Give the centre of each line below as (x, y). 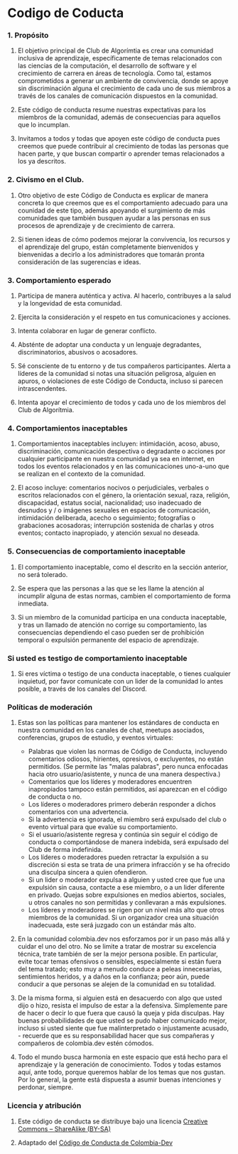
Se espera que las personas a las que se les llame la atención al (111, 588)
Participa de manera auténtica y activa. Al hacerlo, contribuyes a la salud (124, 296)
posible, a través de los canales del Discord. (82, 689)
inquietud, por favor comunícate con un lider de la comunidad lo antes (120, 681)
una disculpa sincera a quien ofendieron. (88, 873)
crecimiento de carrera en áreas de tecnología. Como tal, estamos (114, 73)
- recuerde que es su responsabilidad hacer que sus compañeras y (116, 1036)
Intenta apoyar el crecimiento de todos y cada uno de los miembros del (121, 402)
